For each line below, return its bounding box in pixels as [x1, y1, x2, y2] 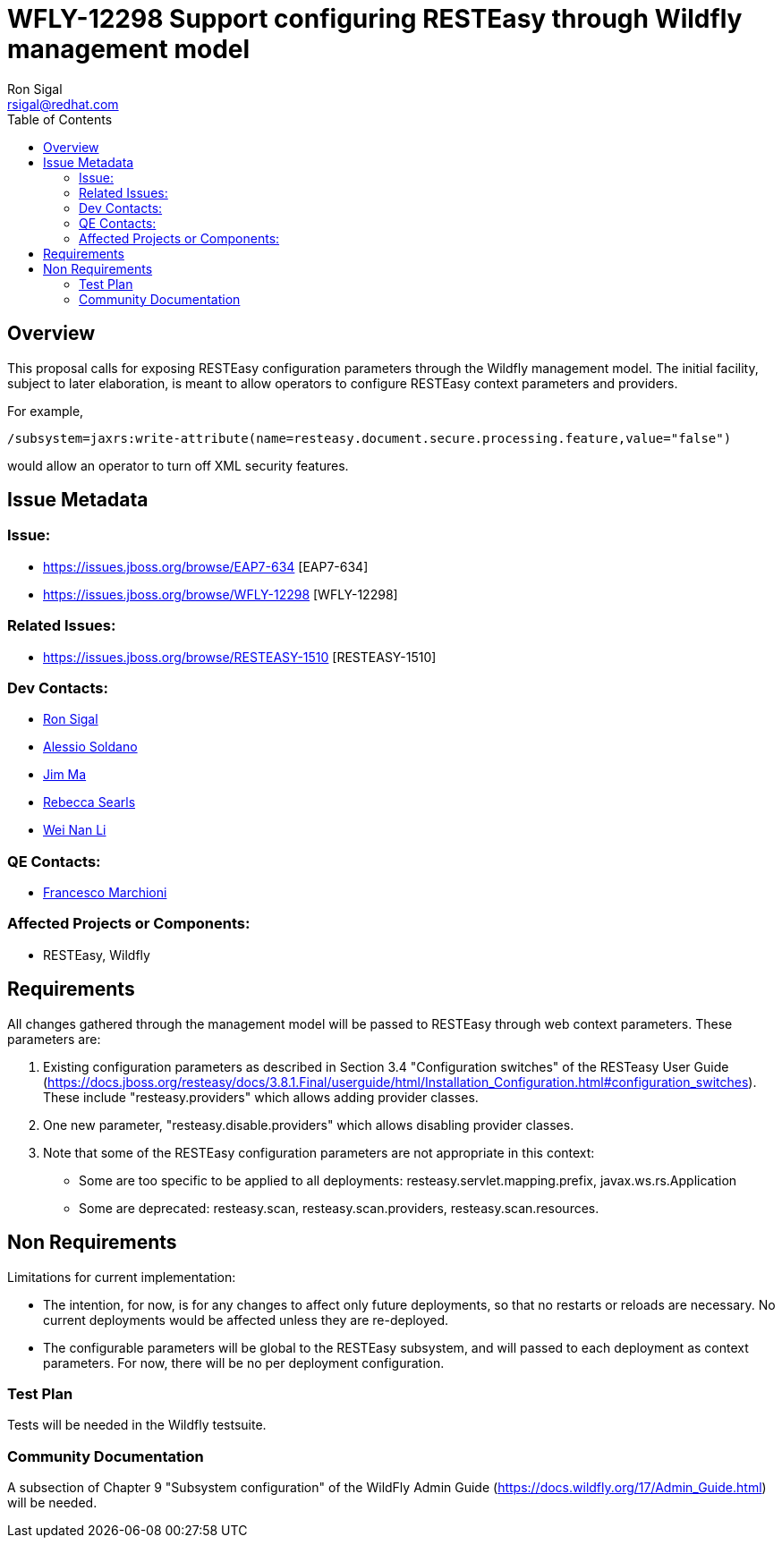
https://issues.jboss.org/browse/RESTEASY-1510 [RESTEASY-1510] [43, 649, 437, 665]
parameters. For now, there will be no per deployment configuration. [43, 1354, 445, 1371]
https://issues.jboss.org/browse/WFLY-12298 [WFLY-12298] [43, 586, 398, 602]
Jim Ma [43, 767, 87, 783]
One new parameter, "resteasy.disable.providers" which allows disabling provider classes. [43, 1116, 574, 1133]
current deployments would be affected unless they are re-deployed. [43, 1312, 449, 1328]
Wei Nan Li [43, 822, 106, 838]
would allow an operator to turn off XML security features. [7, 457, 349, 473]
